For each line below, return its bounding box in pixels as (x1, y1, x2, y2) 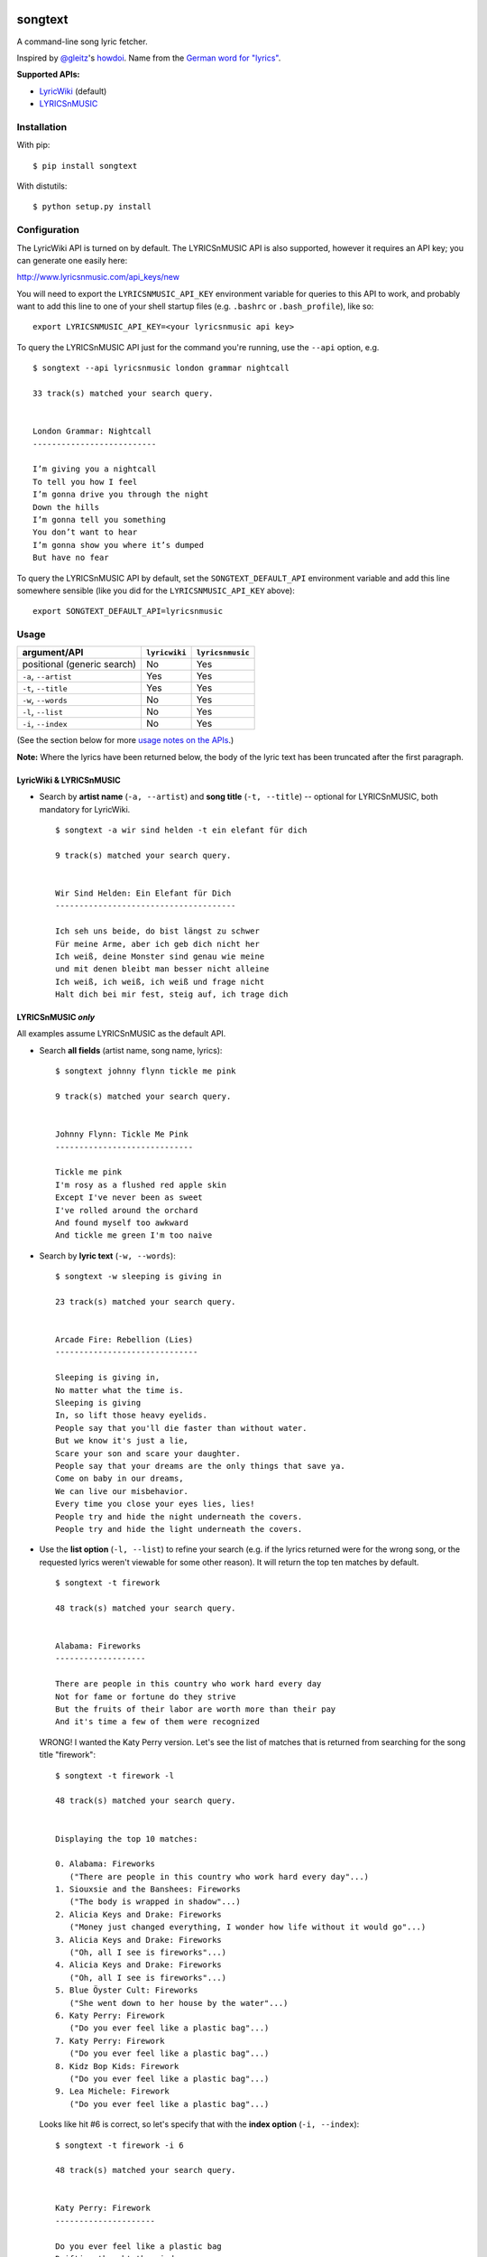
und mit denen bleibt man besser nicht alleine (55, 964, 270, 974)
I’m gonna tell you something (32, 515, 167, 525)
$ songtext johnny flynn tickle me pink (55, 1066, 236, 1076)
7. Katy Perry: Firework (55, 2036, 165, 2046)
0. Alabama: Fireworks (55, 1859, 156, 1869)
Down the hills (32, 502, 100, 512)
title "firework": (39, 1750, 96, 1760)
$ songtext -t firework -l (55, 1770, 175, 1780)
